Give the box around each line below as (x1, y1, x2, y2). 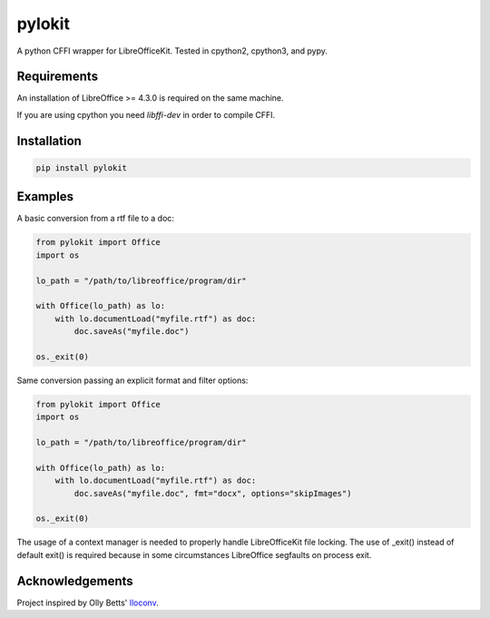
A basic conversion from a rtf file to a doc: (16, 213, 174, 224)
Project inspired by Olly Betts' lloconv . (16, 597, 159, 608)
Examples (16, 189, 74, 204)
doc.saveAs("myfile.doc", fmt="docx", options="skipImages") (73, 488, 352, 498)
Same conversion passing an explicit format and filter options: (16, 375, 249, 386)
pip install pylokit (35, 162, 127, 172)
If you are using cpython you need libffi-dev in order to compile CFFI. (16, 109, 276, 120)
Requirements (16, 69, 99, 84)
